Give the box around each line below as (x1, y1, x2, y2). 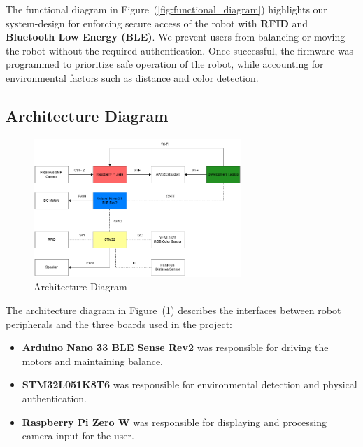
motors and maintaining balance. (22, 353, 163, 368)
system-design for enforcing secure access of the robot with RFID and (6, 15, 308, 30)
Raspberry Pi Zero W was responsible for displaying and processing (22, 414, 327, 429)
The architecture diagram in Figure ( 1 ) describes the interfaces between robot (6, 302, 341, 317)
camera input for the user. (22, 428, 134, 443)
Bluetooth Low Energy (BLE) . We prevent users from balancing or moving (6, 29, 346, 44)
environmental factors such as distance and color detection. (6, 70, 259, 85)
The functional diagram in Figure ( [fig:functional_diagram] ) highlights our (6, 2, 327, 16)
